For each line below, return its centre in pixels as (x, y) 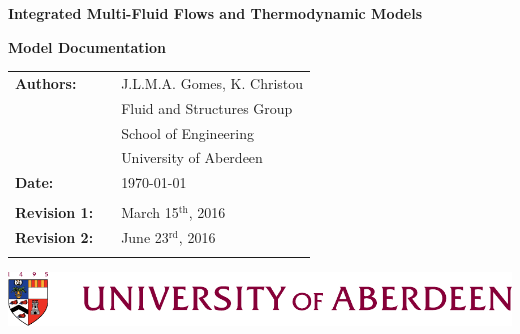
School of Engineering (187, 132)
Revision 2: (54, 237)
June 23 (145, 237)
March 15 (150, 212)
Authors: (46, 82)
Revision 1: (54, 212)
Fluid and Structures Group (207, 107)
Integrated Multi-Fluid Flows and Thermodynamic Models (215, 13)
